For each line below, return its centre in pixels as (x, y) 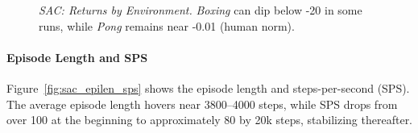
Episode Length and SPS (77, 57)
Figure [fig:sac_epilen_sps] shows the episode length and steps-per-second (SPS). (208, 87)
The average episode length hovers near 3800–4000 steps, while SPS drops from (202, 104)
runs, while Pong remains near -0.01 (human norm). (167, 25)
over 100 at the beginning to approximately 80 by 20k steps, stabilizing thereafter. (210, 120)
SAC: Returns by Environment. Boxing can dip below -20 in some (201, 10)
